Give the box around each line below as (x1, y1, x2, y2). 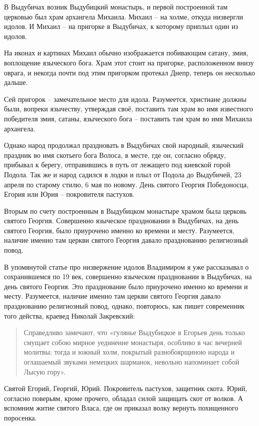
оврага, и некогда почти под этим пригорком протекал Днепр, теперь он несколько (4, 67, 255, 77)
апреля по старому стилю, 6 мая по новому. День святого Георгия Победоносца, (4, 179, 249, 189)
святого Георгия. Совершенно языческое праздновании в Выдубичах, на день (4, 215, 239, 226)
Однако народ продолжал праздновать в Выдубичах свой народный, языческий (4, 140, 244, 150)
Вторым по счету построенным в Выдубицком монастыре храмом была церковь (4, 205, 247, 216)
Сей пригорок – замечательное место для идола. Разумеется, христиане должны (4, 93, 247, 104)
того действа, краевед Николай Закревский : (4, 310, 135, 321)
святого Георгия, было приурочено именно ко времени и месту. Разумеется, (4, 225, 235, 235)
